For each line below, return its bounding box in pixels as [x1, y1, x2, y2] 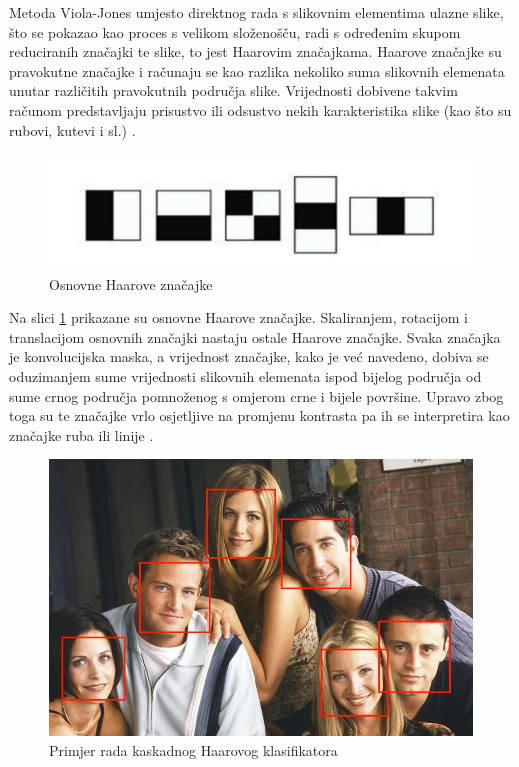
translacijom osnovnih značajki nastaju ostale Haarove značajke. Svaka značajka [9, 326, 501, 347]
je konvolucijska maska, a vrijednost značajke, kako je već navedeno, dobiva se [9, 346, 489, 367]
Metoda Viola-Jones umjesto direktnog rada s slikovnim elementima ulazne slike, [9, 2, 504, 22]
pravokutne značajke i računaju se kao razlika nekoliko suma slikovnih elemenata [9, 60, 505, 81]
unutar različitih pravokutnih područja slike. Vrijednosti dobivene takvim [9, 80, 458, 101]
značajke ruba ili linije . [9, 424, 154, 445]
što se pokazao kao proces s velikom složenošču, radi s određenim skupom [9, 21, 461, 42]
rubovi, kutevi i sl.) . [9, 119, 136, 140]
